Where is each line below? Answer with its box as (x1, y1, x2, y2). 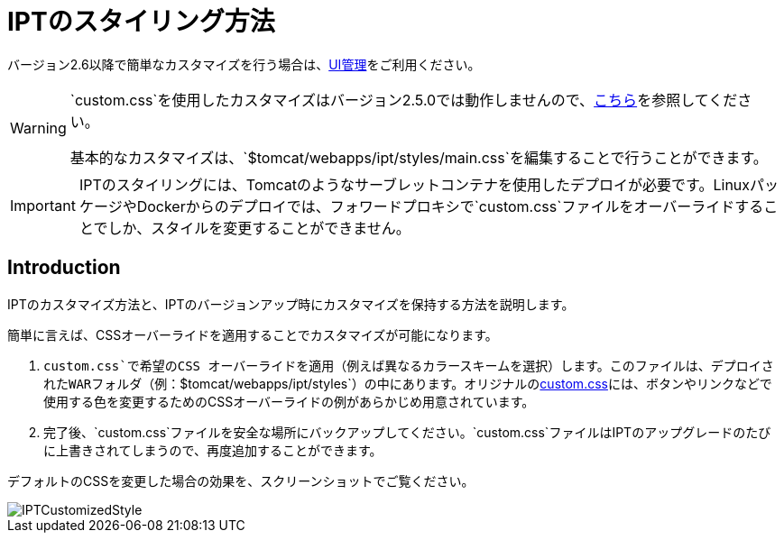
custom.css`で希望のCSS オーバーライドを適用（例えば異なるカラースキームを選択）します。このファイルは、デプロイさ (43, 358, 774, 373)
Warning (10, 118, 67, 137)
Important (10, 196, 76, 215)
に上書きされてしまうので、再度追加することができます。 (43, 442, 383, 458)
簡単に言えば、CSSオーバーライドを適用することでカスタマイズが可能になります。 (7, 326, 498, 343)
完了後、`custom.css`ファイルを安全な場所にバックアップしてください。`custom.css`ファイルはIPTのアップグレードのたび (43, 424, 771, 440)
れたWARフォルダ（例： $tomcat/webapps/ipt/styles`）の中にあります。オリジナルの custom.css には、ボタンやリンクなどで (43, 375, 772, 391)
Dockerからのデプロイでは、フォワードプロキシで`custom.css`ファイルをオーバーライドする (136, 197, 764, 215)
